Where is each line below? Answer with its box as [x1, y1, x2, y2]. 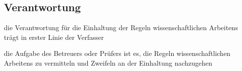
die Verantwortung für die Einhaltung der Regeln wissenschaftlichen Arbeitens [4, 22, 238, 33]
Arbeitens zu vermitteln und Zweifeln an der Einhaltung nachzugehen [4, 57, 213, 68]
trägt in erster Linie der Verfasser [4, 32, 104, 42]
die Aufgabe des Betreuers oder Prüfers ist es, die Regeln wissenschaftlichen [4, 48, 231, 58]
